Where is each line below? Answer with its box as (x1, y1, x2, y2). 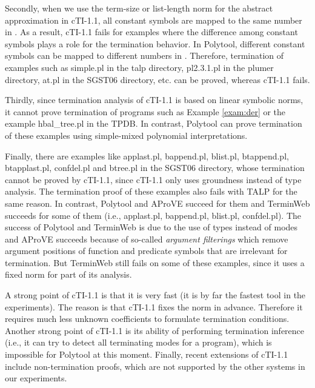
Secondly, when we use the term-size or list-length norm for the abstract (5, 2, 273, 14)
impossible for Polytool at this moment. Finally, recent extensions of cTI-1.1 (5, 348, 288, 361)
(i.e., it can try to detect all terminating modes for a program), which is (5, 336, 272, 349)
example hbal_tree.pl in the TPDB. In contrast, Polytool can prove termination (5, 117, 302, 130)
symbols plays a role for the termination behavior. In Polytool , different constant (5, 37, 305, 50)
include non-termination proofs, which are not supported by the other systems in (5, 360, 305, 372)
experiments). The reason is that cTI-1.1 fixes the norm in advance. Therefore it (5, 300, 303, 313)
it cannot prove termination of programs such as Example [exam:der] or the (5, 105, 286, 118)
